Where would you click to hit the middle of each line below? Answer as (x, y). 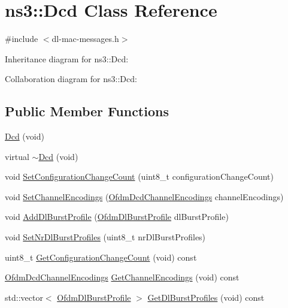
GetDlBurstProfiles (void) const (206, 297)
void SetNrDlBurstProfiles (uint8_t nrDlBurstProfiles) (105, 237)
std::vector (24, 297)
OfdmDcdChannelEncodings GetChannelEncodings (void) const (122, 277)
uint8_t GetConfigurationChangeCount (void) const (101, 257)
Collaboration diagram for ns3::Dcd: (71, 79)
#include (22, 39)
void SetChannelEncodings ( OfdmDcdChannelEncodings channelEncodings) (144, 196)
